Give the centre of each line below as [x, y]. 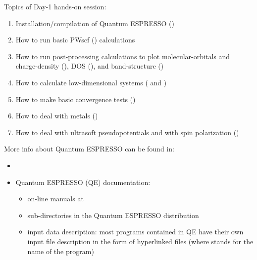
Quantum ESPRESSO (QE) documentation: [83, 182]
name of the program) [61, 251]
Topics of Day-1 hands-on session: [55, 6]
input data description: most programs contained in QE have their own [135, 232]
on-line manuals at [55, 199]
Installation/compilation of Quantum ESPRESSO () [95, 23]
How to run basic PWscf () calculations [75, 40]
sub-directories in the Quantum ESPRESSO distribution [113, 215]
